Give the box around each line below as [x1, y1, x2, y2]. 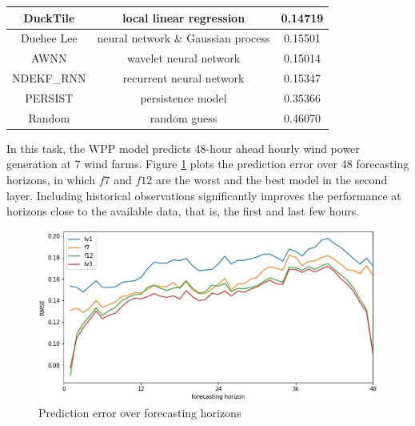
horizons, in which [6, 171, 95, 187]
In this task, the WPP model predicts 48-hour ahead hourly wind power [6, 139, 360, 156]
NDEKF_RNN [12, 70, 86, 86]
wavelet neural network [126, 50, 241, 66]
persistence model [140, 89, 227, 106]
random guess [150, 109, 217, 126]
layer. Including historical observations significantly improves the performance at [6, 187, 401, 203]
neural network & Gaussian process [97, 30, 270, 46]
